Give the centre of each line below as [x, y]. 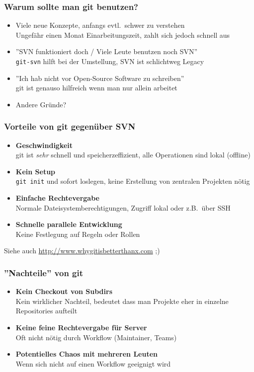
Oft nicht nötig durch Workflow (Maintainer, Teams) [96, 337]
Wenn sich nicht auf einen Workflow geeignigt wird [93, 363]
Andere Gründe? [41, 104]
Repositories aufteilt [46, 311]
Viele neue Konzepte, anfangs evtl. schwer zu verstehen [100, 25]
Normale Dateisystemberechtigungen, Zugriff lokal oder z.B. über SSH [123, 207]
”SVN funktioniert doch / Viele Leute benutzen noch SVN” [107, 51]
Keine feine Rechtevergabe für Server [81, 328]
